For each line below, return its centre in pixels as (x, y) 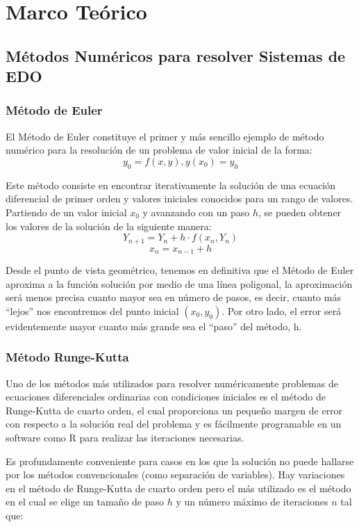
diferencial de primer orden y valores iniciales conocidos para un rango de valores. (179, 198)
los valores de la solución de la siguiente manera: (109, 226)
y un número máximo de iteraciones (252, 502)
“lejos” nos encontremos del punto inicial (92, 310)
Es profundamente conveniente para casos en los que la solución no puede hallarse (180, 461)
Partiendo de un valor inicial (66, 212)
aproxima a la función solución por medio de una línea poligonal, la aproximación (179, 283)
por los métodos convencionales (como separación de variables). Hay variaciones (175, 475)
